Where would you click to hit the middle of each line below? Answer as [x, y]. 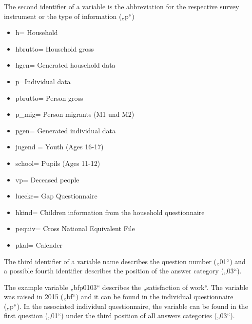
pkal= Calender [39, 244]
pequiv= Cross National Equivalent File [75, 228]
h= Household [37, 32]
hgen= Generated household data [65, 65]
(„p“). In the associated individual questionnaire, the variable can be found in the [126, 306]
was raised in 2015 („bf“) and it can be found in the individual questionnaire [119, 297]
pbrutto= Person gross [49, 98]
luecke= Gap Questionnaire [56, 196]
